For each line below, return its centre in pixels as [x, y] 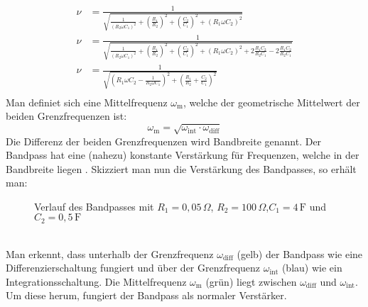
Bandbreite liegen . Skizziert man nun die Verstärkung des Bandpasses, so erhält [181, 168]
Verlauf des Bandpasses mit [94, 206]
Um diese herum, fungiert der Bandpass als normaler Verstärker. [146, 295]
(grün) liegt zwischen [251, 281]
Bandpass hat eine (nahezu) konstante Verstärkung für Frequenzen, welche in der [183, 155]
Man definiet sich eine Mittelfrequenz [87, 102]
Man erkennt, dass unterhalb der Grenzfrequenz [110, 253]
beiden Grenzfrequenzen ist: [66, 116]
